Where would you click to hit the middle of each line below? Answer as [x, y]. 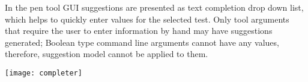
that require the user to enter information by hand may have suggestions [139, 31]
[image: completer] [44, 73]
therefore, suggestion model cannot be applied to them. [107, 54]
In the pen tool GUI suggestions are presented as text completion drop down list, [154, 7]
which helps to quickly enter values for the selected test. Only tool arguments [147, 19]
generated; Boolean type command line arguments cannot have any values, [142, 42]
